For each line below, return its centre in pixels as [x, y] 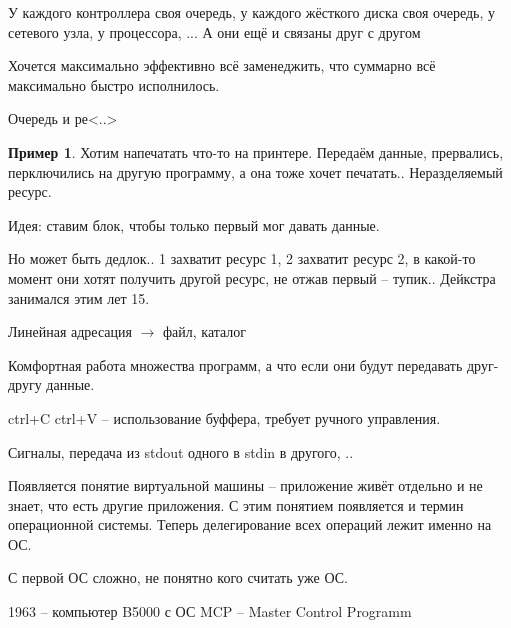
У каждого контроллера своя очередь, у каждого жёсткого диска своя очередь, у [252, 12]
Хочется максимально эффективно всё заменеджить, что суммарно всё [222, 65]
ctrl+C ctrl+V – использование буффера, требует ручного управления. [224, 417]
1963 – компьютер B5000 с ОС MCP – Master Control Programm [210, 611]
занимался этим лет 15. [79, 297]
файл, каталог [204, 331]
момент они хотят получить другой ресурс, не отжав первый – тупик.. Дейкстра [252, 277]
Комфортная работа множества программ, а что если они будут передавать [235, 364]
